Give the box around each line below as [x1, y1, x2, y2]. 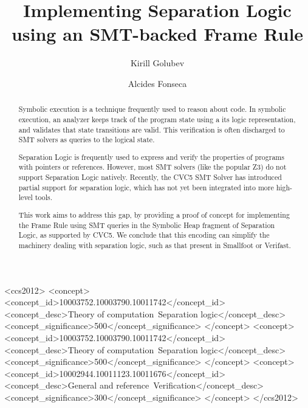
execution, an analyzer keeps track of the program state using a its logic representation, [18, 114, 296, 124]
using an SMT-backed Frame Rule [11, 21, 304, 46]
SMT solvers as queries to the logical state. [18, 134, 155, 145]
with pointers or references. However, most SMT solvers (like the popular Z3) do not [18, 162, 287, 172]
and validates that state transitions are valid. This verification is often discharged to [18, 124, 285, 134]
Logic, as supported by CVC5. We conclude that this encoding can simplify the [18, 230, 270, 240]
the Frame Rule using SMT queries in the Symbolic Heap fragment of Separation [18, 220, 275, 230]
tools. [35, 192, 53, 202]
